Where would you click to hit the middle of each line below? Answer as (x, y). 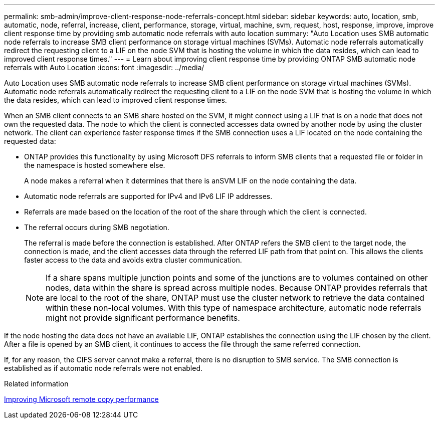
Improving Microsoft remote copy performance (81, 399)
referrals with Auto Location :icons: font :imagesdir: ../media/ (104, 67)
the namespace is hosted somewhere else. (95, 165)
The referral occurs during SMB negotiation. (97, 227)
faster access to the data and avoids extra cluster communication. (133, 260)
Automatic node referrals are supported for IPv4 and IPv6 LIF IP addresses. (148, 196)
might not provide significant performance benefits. (143, 318)
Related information (36, 384)
